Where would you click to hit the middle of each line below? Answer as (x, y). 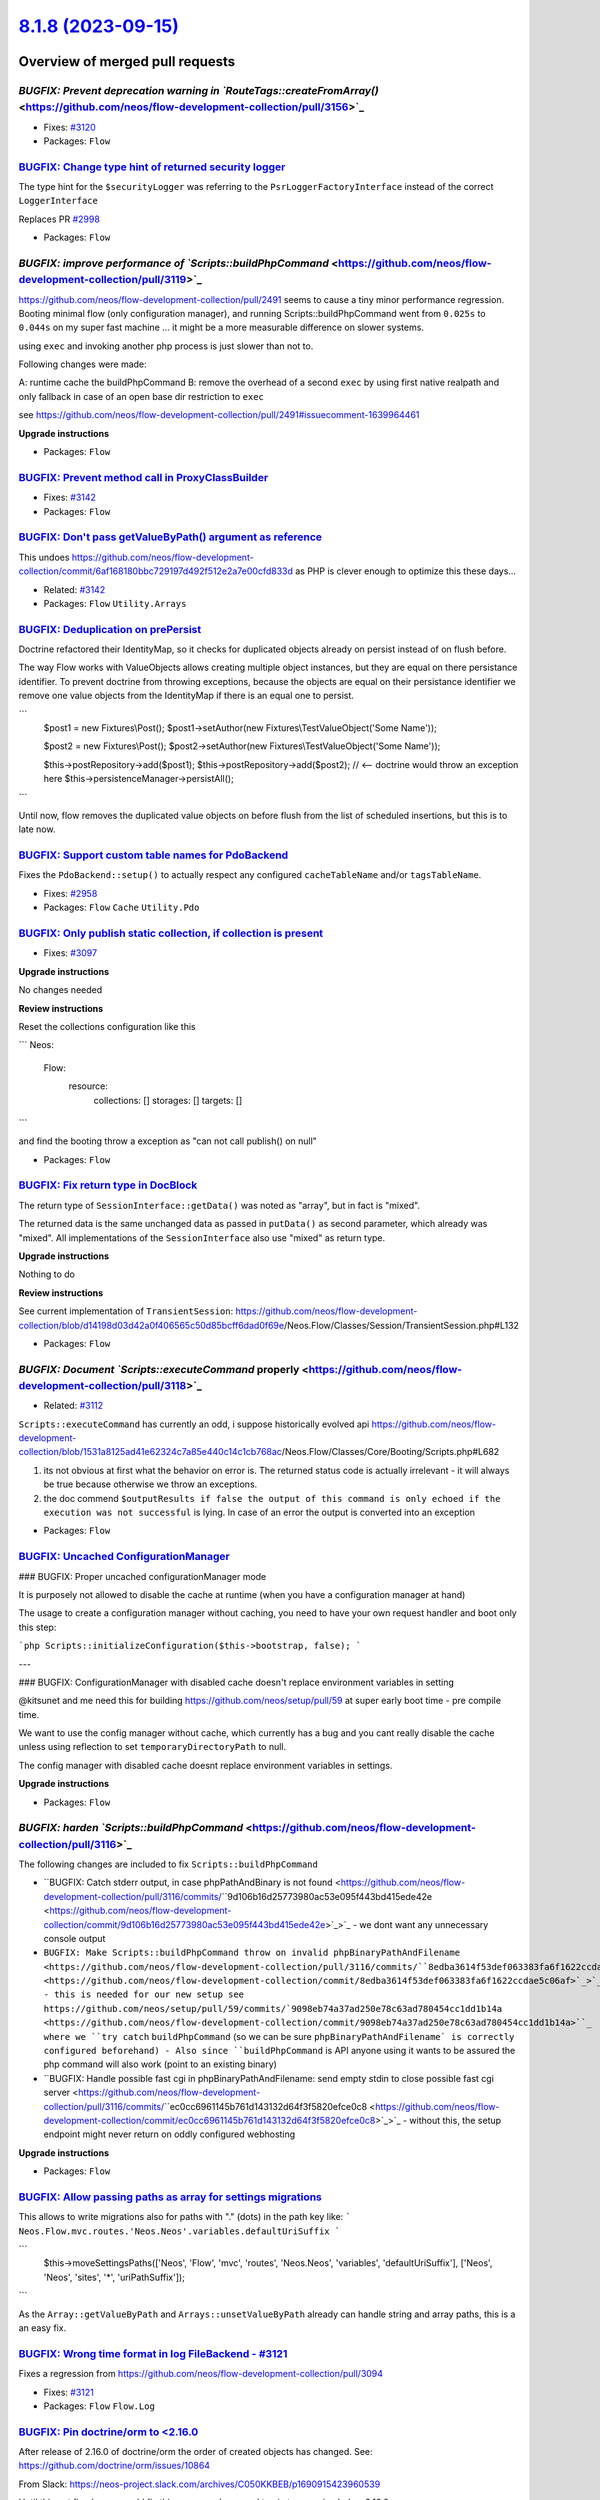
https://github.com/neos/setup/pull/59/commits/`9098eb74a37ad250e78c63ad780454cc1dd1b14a (273, 2008)
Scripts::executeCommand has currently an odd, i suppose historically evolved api (194, 1424)
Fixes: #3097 (70, 953)
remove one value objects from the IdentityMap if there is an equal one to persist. (186, 696)
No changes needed (60, 990)
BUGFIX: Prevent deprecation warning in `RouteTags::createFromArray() (198, 90)
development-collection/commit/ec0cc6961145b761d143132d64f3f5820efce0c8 (209, 2120)
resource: (88, 1086)
